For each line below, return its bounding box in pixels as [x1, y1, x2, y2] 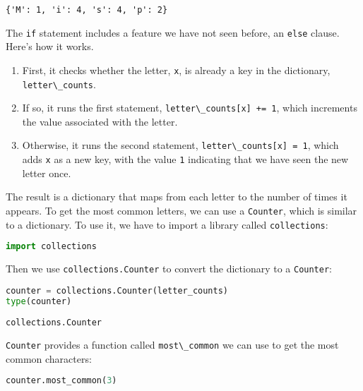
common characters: [6, 351, 92, 366]
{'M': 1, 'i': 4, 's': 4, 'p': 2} [6, 5, 168, 15]
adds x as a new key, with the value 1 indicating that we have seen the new [22, 152, 349, 167]
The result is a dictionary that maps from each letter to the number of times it [6, 189, 347, 204]
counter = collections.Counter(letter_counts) [6, 285, 229, 296]
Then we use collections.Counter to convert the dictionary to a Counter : [6, 261, 333, 276]
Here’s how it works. [6, 39, 94, 54]
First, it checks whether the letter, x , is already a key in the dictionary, [22, 62, 331, 77]
